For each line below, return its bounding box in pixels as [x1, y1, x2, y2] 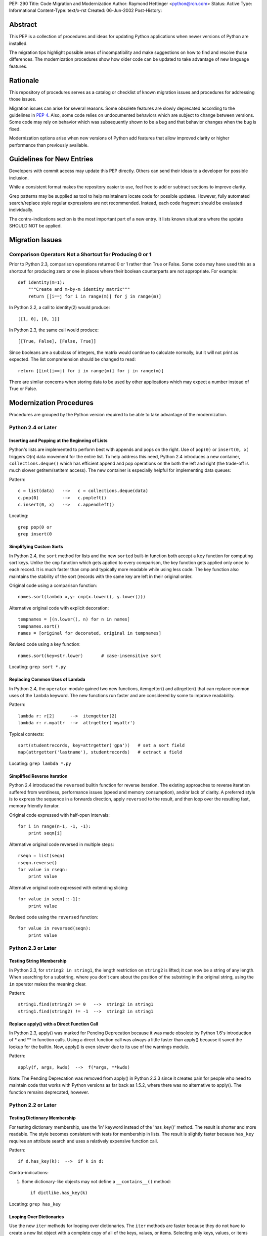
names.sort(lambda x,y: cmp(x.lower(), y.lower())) [18, 594, 146, 600]
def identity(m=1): [18, 280, 65, 285]
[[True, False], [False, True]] [18, 339, 96, 344]
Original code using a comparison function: [9, 582, 97, 588]
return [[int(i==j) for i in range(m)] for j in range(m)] [18, 368, 164, 373]
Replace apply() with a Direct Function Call [9, 1021, 98, 1027]
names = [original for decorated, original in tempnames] [18, 630, 162, 636]
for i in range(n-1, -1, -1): [18, 824, 91, 829]
